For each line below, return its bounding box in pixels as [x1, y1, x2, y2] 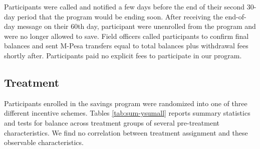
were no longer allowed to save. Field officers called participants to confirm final [4, 30, 249, 41]
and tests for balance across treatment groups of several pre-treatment [4, 117, 220, 128]
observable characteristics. [4, 137, 84, 148]
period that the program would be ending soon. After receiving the [17, 11, 223, 21]
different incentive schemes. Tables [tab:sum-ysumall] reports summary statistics [4, 108, 250, 118]
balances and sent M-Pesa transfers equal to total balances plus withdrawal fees [4, 40, 248, 51]
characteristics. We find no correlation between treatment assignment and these [4, 127, 248, 138]
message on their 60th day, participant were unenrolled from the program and [17, 21, 256, 31]
